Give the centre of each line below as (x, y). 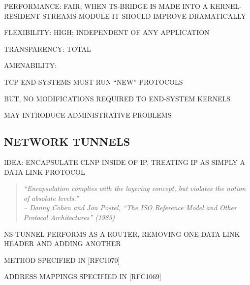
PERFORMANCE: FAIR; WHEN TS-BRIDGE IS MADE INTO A (106, 6)
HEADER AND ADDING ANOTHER (62, 243)
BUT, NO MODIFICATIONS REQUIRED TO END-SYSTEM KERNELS (117, 98)
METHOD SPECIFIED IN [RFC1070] (62, 260)
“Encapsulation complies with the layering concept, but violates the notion (135, 188)
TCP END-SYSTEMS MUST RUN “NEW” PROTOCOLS (94, 81)
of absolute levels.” (51, 198)
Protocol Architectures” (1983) (69, 217)
